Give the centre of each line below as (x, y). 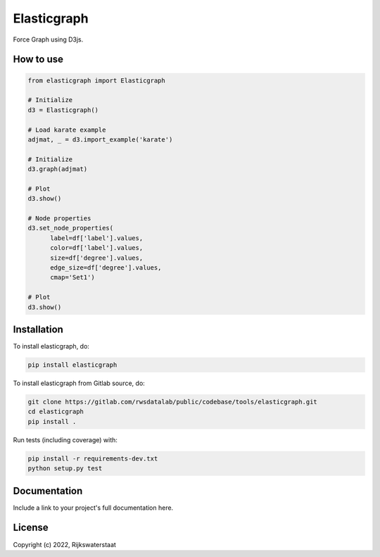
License (31, 528)
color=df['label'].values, (97, 248)
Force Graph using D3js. (48, 39)
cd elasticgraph (56, 412)
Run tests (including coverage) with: (65, 439)
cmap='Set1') (72, 277)
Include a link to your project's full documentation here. (93, 508)
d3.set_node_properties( (71, 228)
